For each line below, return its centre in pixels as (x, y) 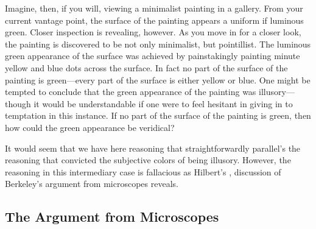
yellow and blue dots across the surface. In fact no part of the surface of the (146, 67)
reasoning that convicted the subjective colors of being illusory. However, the (148, 160)
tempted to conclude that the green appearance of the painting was (131, 92)
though (18, 103)
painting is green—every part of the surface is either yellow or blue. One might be (158, 79)
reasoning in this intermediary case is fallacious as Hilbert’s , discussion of (143, 171)
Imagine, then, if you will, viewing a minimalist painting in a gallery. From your (154, 8)
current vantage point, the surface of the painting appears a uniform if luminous (154, 20)
